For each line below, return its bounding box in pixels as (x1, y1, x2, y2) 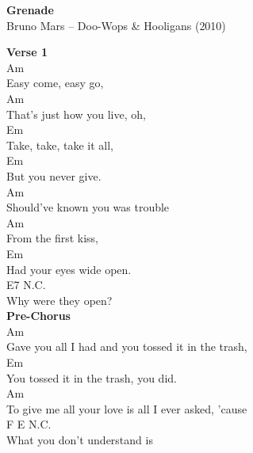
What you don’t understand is (6, 432, 153, 448)
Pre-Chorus (6, 307, 71, 324)
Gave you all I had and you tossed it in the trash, (6, 338, 247, 355)
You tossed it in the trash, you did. (6, 369, 177, 386)
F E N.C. (6, 416, 52, 432)
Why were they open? (6, 291, 113, 308)
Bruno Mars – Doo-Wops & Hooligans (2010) (6, 17, 226, 33)
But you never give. (6, 167, 102, 184)
